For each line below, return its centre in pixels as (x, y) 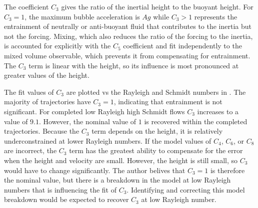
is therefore (227, 170)
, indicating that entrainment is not (168, 102)
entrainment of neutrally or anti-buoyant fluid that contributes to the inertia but (128, 26)
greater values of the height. (47, 75)
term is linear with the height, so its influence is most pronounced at (134, 65)
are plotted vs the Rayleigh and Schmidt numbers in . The (156, 92)
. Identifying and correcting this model (186, 189)
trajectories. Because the (42, 131)
